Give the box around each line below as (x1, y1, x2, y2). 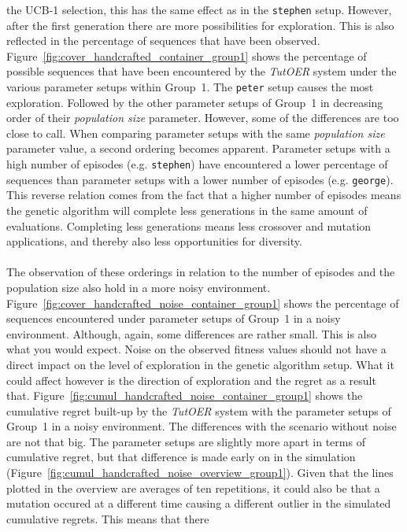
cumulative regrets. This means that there (6, 510, 209, 526)
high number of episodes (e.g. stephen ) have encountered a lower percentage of (6, 156, 388, 172)
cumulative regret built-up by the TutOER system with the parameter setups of (6, 402, 391, 419)
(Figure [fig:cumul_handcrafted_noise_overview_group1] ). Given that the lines (6, 464, 394, 481)
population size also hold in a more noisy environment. (6, 279, 271, 295)
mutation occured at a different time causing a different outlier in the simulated (6, 495, 391, 512)
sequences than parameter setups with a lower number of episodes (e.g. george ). (6, 171, 394, 187)
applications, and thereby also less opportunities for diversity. (6, 233, 302, 249)
